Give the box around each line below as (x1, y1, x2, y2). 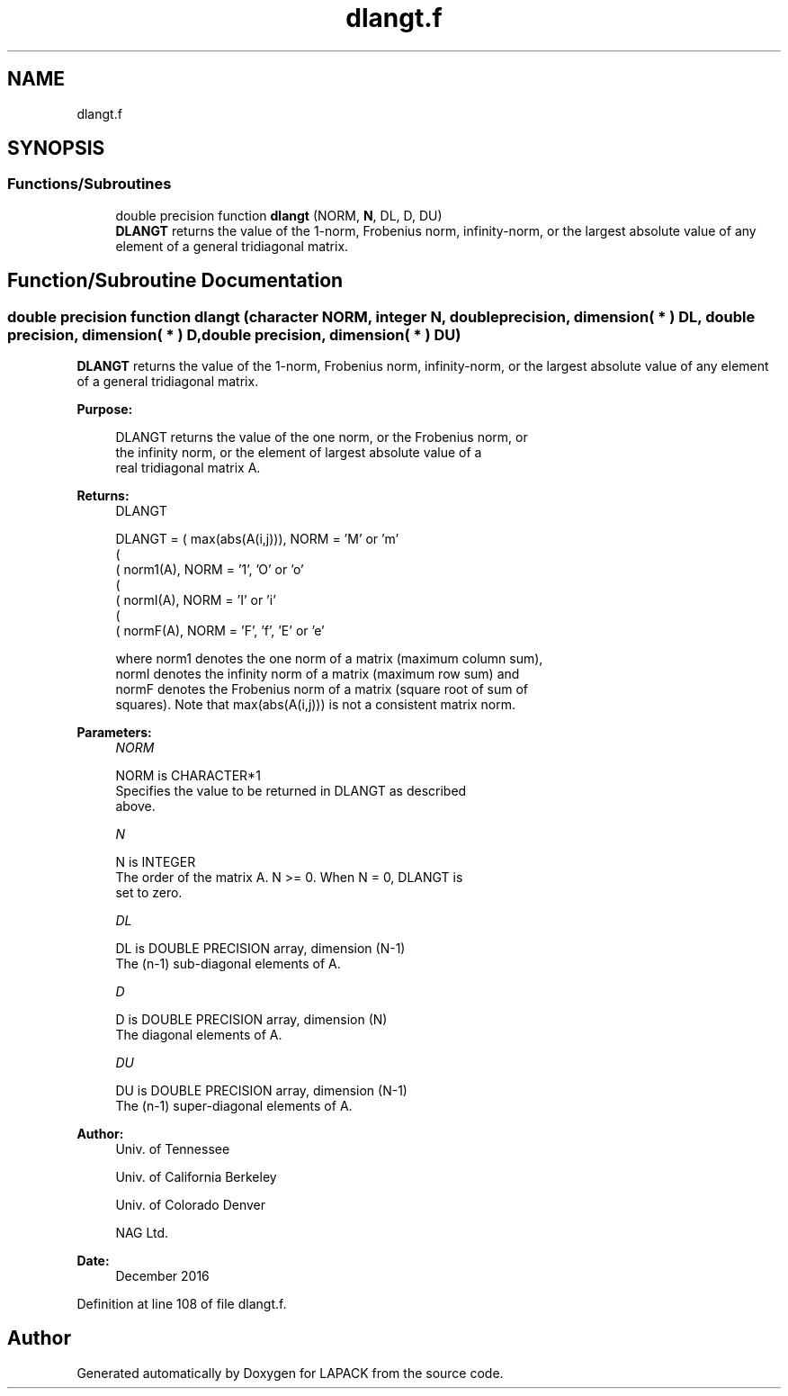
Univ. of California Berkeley (115, 1169, 277, 1185)
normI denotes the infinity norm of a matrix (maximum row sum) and (115, 666, 520, 682)
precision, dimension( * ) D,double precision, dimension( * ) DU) (7, 325, 461, 344)
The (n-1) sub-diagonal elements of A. (115, 956, 341, 972)
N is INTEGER (115, 854, 196, 870)
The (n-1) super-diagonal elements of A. (115, 1098, 353, 1114)
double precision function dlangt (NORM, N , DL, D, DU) (115, 207, 443, 223)
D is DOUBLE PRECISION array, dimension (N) (115, 1012, 388, 1028)
